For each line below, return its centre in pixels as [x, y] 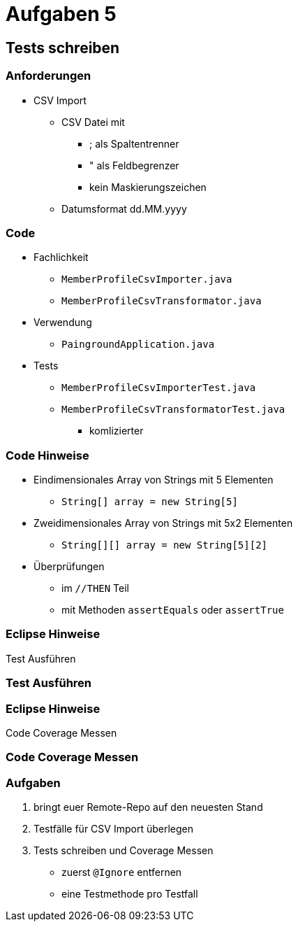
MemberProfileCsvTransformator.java [162, 301]
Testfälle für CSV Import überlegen [113, 829]
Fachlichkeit [61, 257]
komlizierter [117, 431]
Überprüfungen [69, 567]
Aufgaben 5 [61, 14]
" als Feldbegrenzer [134, 165]
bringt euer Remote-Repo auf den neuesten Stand [148, 807]
